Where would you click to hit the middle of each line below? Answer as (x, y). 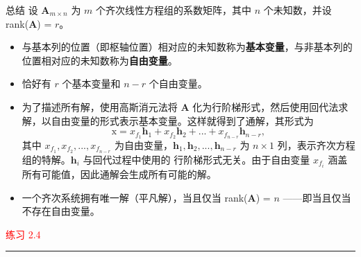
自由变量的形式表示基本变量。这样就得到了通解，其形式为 (182, 120)
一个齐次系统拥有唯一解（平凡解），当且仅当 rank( (135, 197)
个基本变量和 (91, 83)
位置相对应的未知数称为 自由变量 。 (100, 60)
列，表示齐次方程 (316, 145)
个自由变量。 (178, 83)
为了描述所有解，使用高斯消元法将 (100, 106)
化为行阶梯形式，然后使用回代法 (266, 106)
